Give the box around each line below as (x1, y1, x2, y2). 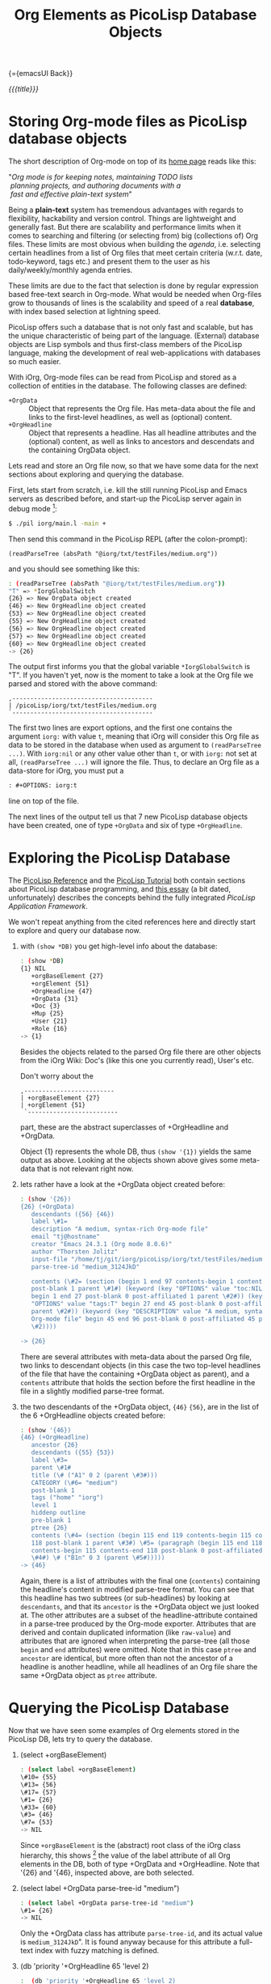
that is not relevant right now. (36, 1164, 134, 1173)
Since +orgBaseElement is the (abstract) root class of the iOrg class (19, 1841, 241, 1850)
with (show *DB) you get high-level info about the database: (19, 941, 218, 952)
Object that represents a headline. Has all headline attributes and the (28, 428, 256, 438)
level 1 (31, 1501, 57, 1510)
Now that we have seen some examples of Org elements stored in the (8, 1726, 240, 1736)
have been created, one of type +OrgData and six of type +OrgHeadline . (8, 820, 243, 830)
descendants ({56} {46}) (31, 1210, 115, 1219)
